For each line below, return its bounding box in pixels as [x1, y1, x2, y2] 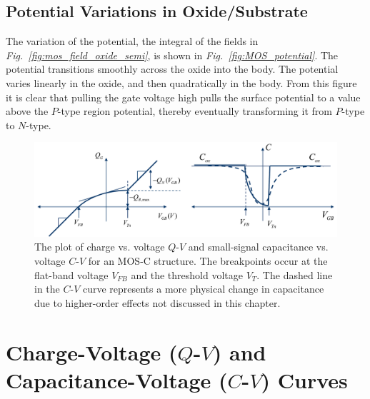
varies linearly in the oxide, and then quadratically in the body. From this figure [6, 75, 357, 90]
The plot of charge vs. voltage [34, 239, 165, 254]
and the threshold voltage [131, 267, 243, 282]
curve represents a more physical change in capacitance [82, 281, 324, 296]
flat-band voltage [34, 267, 109, 282]
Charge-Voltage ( [6, 337, 178, 366]
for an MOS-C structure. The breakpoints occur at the [88, 253, 328, 268]
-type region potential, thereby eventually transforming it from [57, 103, 332, 118]
